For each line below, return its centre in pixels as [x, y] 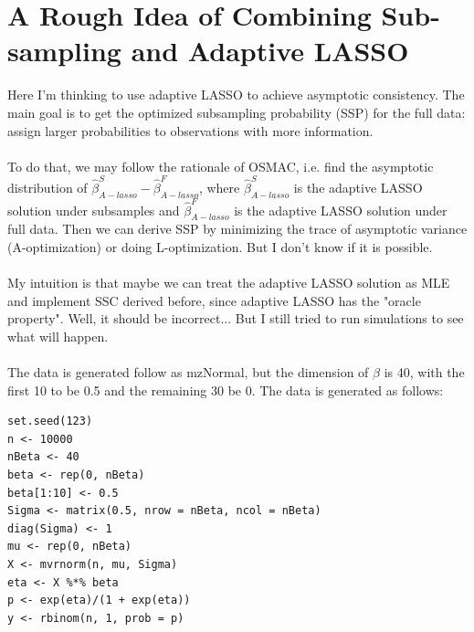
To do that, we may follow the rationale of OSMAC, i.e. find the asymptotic [221, 166]
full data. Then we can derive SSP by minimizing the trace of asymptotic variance [237, 229]
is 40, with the [424, 372]
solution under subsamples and [94, 210]
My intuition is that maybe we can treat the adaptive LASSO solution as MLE [229, 283]
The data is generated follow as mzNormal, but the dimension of [188, 372]
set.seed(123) [50, 421]
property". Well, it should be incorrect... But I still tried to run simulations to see [236, 318]
